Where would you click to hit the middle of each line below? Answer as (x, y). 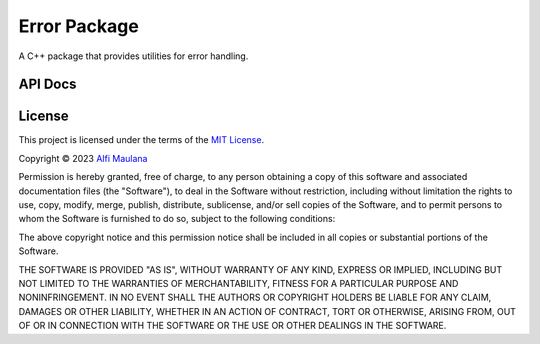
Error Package (78, 26)
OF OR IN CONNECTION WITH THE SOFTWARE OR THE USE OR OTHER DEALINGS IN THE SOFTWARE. (232, 326)
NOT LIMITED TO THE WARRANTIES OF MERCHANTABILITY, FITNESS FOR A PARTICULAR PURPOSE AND (238, 283)
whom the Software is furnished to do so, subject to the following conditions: (177, 219)
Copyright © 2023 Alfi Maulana (83, 158)
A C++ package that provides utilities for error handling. (133, 56)
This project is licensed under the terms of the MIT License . (141, 140)
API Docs (47, 84)
